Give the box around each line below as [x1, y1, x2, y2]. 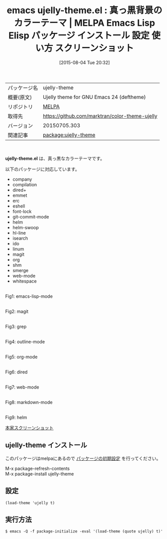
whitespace [12, 278, 37, 284]
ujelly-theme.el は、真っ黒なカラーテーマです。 [5, 155, 105, 161]
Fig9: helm [5, 414, 27, 420]
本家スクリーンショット [5, 424, 54, 430]
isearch [12, 235, 29, 241]
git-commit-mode [12, 213, 49, 220]
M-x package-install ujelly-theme [5, 470, 74, 477]
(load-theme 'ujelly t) [5, 500, 55, 505]
